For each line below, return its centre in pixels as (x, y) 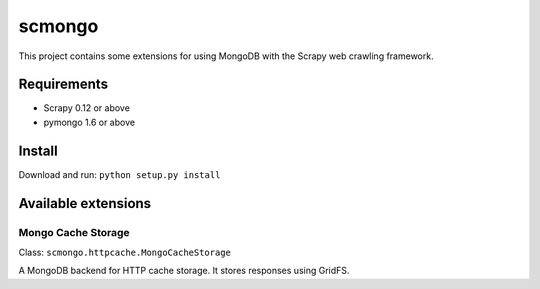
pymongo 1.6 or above (89, 122)
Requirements (63, 84)
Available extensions (85, 203)
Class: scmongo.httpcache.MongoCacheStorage (125, 252)
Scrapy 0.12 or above (86, 108)
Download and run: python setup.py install (119, 174)
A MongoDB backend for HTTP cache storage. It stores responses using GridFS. (184, 271)
